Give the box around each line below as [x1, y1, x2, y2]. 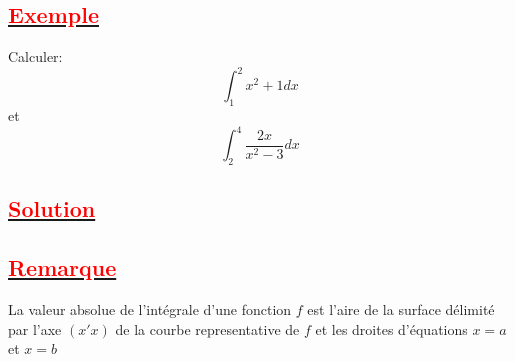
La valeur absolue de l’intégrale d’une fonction [8, 298, 292, 319]
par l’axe [8, 318, 62, 339]
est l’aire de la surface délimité [307, 298, 495, 319]
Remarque [8, 252, 117, 283]
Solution [8, 193, 96, 224]
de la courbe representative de [115, 318, 300, 339]
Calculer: [8, 46, 63, 67]
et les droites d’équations [315, 318, 468, 339]
